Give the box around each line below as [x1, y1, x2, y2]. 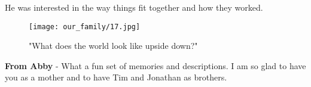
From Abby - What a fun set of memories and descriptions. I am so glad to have [5, 59, 306, 72]
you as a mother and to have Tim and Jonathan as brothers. [5, 71, 227, 83]
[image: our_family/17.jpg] [29, 22, 141, 31]
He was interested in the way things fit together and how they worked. [5, 1, 263, 13]
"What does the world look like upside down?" [29, 39, 198, 52]
